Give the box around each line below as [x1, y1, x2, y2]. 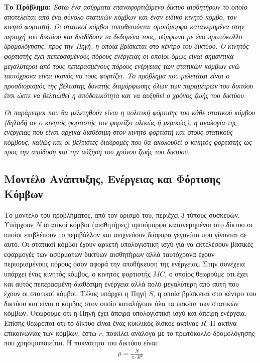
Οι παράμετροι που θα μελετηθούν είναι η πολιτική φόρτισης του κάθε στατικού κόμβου [4, 107, 255, 117]
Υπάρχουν [4, 219, 34, 230]
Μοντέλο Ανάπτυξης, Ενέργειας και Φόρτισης [4, 171, 220, 187]
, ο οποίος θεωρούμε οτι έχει [165, 268, 248, 279]
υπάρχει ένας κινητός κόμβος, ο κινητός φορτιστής [4, 268, 151, 279]
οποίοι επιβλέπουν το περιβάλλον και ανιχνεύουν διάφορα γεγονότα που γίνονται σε [4, 229, 247, 239]
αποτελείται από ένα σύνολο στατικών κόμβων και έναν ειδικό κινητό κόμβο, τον [4, 11, 237, 22]
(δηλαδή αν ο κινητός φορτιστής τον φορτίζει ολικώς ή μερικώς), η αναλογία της [4, 117, 237, 127]
